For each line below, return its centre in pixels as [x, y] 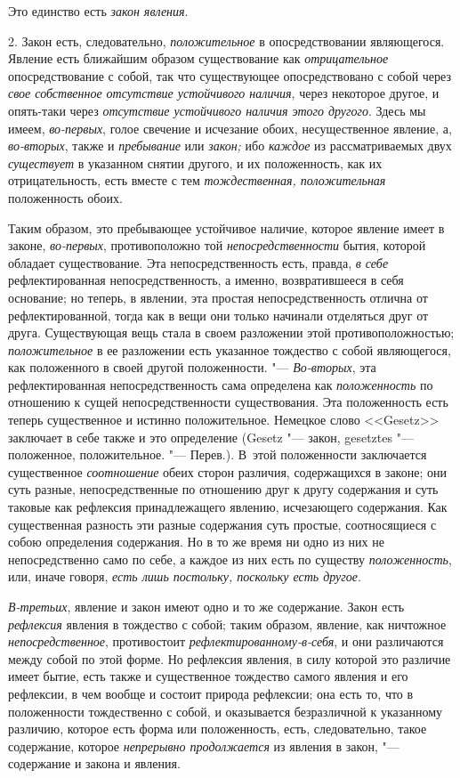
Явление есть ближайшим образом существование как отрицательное [198, 58]
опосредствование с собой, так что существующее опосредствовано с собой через [230, 75]
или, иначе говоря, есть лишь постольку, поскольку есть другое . [185, 576]
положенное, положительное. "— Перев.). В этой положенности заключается [218, 454]
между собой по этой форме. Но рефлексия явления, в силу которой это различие [230, 658]
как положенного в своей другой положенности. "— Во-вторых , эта [192, 367]
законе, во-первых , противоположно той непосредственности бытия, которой [217, 245]
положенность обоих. [65, 197]
